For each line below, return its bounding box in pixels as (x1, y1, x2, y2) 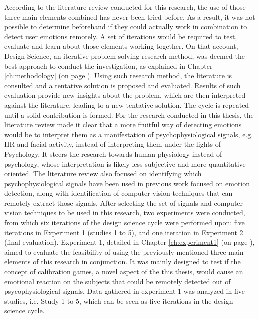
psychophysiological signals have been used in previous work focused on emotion (4, 178, 250, 188)
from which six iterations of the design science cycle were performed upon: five (4, 217, 245, 228)
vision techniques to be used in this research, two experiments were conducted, (4, 207, 245, 218)
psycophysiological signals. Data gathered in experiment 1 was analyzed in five (4, 286, 245, 296)
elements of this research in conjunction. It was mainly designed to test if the (4, 256, 241, 267)
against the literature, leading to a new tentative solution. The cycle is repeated (4, 99, 249, 110)
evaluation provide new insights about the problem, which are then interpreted (4, 90, 246, 100)
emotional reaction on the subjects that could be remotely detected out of (4, 276, 231, 286)
